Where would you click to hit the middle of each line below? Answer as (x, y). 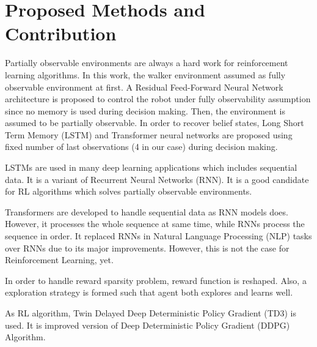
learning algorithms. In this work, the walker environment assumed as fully (145, 74)
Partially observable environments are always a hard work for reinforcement (147, 63)
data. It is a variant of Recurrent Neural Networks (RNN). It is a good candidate (157, 179)
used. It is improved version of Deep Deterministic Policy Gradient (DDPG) (148, 325)
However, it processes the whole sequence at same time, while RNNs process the (155, 224)
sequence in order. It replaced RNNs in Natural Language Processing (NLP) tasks (158, 236)
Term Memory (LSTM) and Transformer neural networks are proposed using (149, 134)
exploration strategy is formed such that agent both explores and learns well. (149, 292)
